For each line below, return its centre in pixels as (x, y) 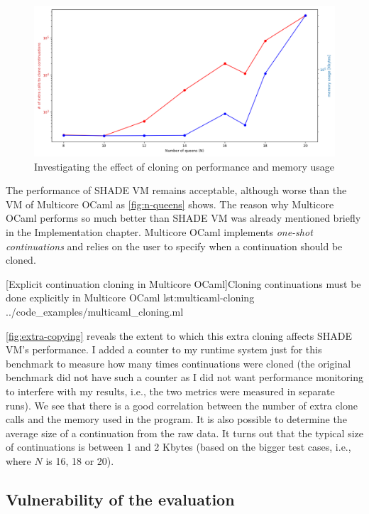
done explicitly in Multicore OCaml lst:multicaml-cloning (130, 298)
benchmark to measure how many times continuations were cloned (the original (178, 363)
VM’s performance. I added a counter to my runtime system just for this (164, 349)
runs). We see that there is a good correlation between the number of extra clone (182, 405)
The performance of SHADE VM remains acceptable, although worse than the (176, 190)
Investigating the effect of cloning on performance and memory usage (184, 166)
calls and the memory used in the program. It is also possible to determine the (176, 419)
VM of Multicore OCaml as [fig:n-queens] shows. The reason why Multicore (170, 204)
